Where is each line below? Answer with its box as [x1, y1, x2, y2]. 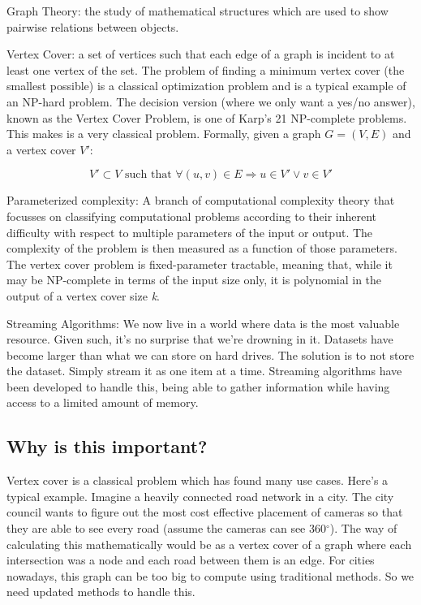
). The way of [329, 520, 397, 537]
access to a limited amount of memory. [6, 394, 199, 411]
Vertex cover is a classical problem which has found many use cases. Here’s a [6, 472, 389, 489]
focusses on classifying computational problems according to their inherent [6, 207, 377, 224]
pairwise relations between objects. [6, 18, 179, 35]
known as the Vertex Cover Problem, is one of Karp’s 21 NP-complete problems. [6, 109, 407, 126]
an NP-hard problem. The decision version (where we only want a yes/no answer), [6, 93, 415, 110]
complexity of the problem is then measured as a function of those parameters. [6, 240, 397, 257]
